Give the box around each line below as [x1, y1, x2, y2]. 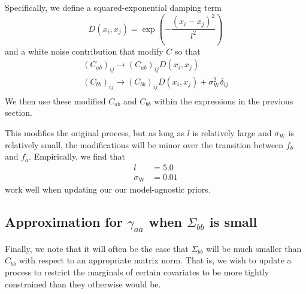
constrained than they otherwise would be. [5, 277, 161, 290]
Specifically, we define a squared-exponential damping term [5, 1, 222, 13]
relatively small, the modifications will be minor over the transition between [5, 138, 284, 151]
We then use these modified [5, 94, 106, 107]
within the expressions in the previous [154, 94, 293, 107]
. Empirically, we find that [29, 150, 125, 163]
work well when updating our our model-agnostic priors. [5, 183, 211, 196]
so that [174, 44, 201, 57]
